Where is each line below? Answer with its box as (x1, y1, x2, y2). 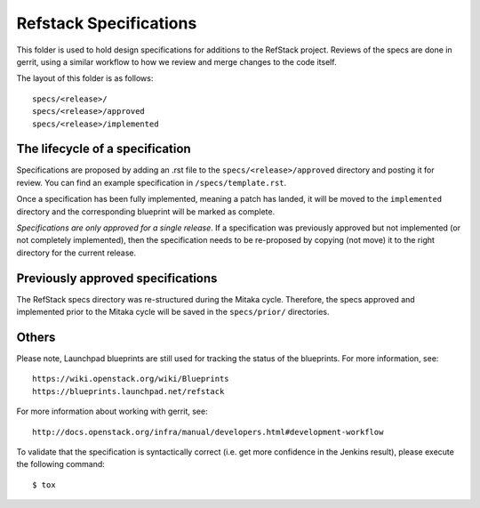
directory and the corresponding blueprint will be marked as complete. (16, 206, 276, 217)
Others (16, 329, 56, 344)
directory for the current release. (16, 247, 137, 258)
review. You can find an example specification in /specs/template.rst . (16, 177, 287, 188)
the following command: (16, 459, 106, 470)
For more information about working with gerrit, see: (16, 406, 208, 417)
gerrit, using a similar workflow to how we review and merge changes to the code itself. (16, 56, 337, 67)
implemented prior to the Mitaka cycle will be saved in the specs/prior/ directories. (16, 307, 330, 318)
